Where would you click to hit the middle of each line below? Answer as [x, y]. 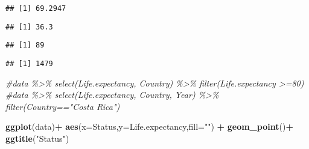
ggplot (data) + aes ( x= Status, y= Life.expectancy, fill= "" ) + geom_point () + [149, 126]
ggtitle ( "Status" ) [37, 138]
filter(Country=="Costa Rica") [63, 106]
